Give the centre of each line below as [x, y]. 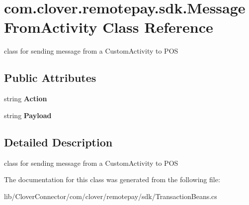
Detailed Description [58, 142]
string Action [26, 99]
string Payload [28, 115]
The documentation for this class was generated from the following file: [112, 179]
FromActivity [51, 27]
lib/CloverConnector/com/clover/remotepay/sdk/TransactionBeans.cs [111, 196]
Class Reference [158, 27]
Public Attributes [50, 78]
